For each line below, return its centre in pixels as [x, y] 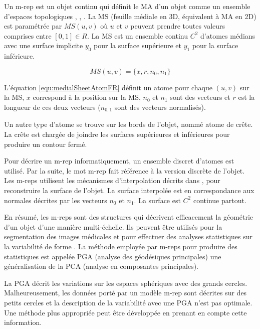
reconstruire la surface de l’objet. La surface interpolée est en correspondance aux [129, 190]
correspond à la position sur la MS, [87, 97]
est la [246, 97]
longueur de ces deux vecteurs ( [52, 107]
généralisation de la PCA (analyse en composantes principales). [101, 266]
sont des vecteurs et [200, 97]
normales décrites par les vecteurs [56, 200]
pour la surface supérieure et [138, 45]
